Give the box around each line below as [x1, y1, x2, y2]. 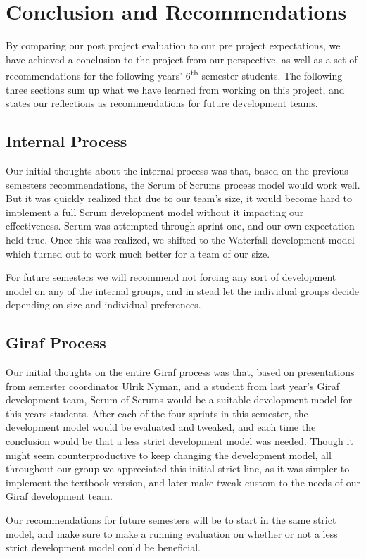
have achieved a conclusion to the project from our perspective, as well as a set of [6, 51, 358, 66]
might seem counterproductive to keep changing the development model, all [6, 447, 332, 462]
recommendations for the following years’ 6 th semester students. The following [6, 66, 343, 82]
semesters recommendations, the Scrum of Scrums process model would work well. [6, 177, 360, 191]
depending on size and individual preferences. [6, 297, 201, 312]
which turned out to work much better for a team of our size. [6, 246, 270, 260]
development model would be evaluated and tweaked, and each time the [6, 420, 316, 434]
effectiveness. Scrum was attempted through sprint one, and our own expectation [6, 218, 355, 233]
